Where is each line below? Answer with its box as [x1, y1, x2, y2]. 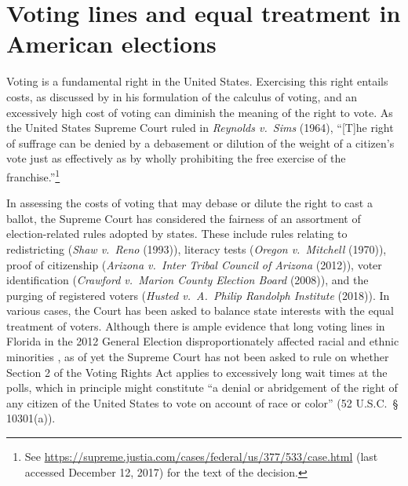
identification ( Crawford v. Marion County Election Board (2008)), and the [6, 272, 369, 288]
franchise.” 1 [6, 166, 60, 185]
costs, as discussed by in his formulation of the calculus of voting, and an [6, 88, 358, 104]
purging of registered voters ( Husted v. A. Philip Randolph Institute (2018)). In [6, 287, 390, 303]
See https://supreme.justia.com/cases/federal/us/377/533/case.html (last [24, 448, 378, 465]
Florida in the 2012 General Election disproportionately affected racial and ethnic [6, 333, 399, 349]
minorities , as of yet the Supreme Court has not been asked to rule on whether [6, 349, 389, 365]
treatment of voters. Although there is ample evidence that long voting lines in [6, 317, 385, 334]
